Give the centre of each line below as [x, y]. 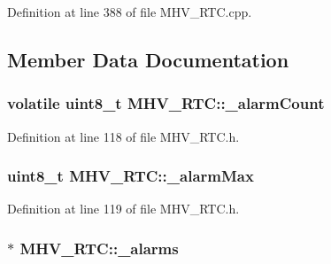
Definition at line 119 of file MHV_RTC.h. [123, 209]
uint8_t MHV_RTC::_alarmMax [131, 176]
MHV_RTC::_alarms [99, 248]
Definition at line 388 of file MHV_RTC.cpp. [130, 12]
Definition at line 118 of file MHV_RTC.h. [123, 136]
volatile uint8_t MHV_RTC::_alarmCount [166, 103]
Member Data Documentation [148, 59]
